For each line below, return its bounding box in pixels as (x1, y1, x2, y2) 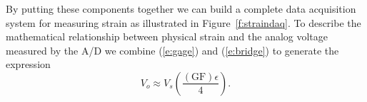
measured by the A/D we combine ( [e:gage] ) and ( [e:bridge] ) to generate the (6, 42, 339, 57)
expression (6, 57, 51, 72)
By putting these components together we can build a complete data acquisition (6, 1, 356, 16)
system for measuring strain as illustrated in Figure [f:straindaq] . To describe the (6, 15, 361, 30)
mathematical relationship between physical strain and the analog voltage (6, 29, 328, 44)
